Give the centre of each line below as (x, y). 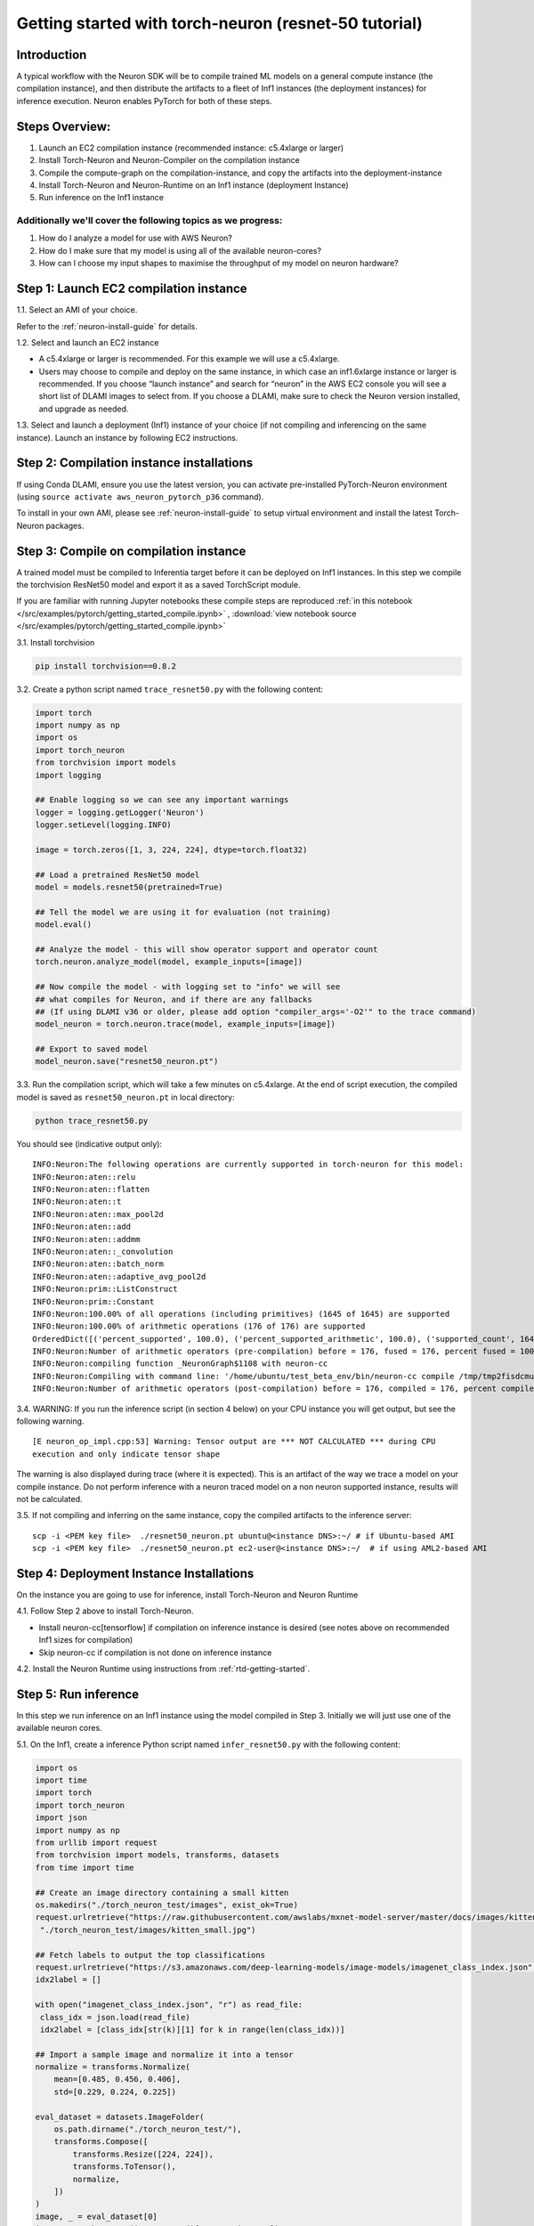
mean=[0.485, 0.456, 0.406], (117, 2080)
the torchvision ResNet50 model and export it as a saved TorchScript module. (158, 585)
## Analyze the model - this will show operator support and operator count (206, 949)
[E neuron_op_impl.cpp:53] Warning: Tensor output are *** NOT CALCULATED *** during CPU (234, 1442)
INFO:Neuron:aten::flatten (91, 1189)
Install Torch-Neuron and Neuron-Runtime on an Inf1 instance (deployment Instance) (194, 185)
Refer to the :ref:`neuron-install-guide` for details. (107, 326)
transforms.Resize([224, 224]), (143, 2154)
